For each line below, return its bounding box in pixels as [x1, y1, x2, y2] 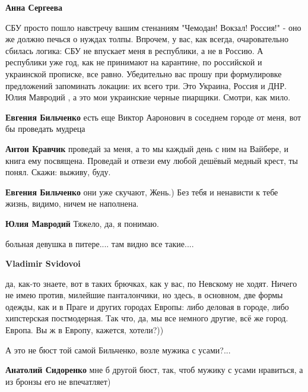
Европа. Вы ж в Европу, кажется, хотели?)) [5, 324, 164, 336]
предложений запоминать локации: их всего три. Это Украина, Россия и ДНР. [5, 79, 287, 91]
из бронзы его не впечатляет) [5, 375, 111, 387]
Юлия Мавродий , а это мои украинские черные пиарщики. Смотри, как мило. [5, 91, 291, 103]
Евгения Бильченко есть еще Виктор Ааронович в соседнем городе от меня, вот [5, 110, 301, 123]
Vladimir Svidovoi [5, 257, 81, 270]
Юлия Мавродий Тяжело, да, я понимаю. [5, 217, 159, 229]
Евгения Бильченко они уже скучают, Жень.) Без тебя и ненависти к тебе [5, 185, 278, 198]
